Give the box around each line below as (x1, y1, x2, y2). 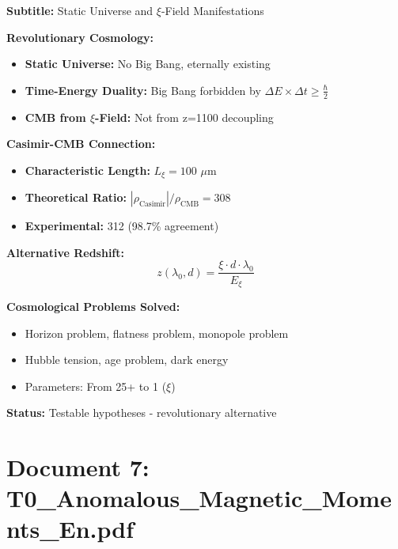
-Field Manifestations (161, 2, 264, 18)
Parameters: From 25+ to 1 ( (25, 377, 167, 394)
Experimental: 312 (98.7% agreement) (25, 218, 219, 234)
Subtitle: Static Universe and (6, 2, 154, 18)
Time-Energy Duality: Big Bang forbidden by (25, 81, 261, 98)
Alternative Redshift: (6, 244, 125, 260)
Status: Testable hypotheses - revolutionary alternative (6, 404, 277, 421)
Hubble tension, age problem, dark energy (25, 351, 229, 368)
